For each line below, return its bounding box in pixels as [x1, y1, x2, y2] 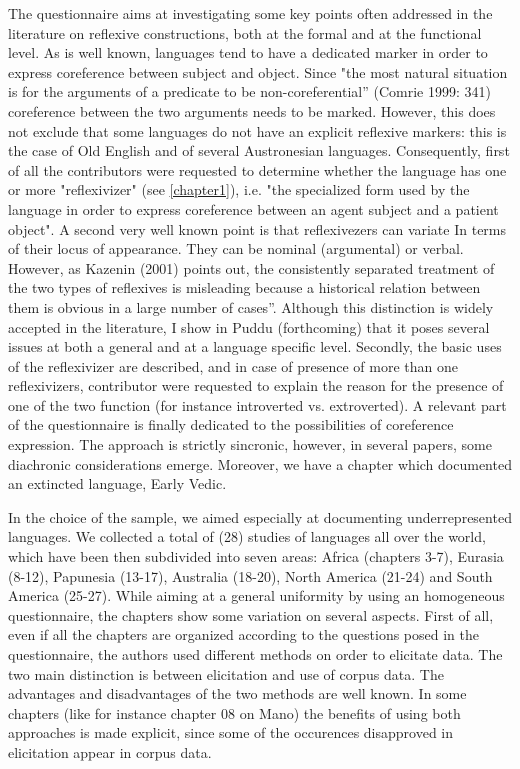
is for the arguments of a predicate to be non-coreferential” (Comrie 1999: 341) [8, 81, 491, 102]
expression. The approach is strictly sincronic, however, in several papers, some [8, 434, 492, 455]
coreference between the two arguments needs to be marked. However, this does [8, 100, 496, 121]
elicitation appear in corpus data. [8, 741, 212, 762]
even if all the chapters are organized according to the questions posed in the [8, 624, 480, 645]
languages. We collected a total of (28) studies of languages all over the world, [8, 526, 486, 547]
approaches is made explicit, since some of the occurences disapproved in [8, 722, 454, 743]
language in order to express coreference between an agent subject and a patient [8, 198, 499, 219]
